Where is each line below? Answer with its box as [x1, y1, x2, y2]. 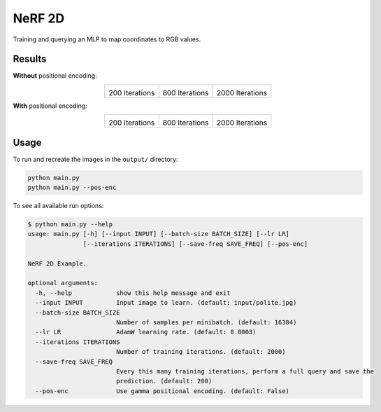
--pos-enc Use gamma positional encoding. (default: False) [35, 387, 290, 395]
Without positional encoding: [13, 71, 97, 80]
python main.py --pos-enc [27, 184, 117, 192]
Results [13, 53, 47, 65]
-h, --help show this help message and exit [35, 289, 231, 297]
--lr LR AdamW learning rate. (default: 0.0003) [35, 328, 257, 336]
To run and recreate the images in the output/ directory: [13, 155, 178, 163]
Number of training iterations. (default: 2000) [115, 348, 286, 356]
